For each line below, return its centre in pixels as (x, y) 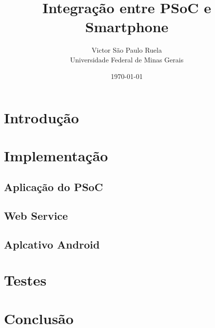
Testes (25, 280)
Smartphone (127, 27)
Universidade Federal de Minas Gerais (127, 59)
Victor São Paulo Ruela (127, 50)
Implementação (56, 156)
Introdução (41, 118)
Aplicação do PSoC (54, 187)
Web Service (36, 215)
